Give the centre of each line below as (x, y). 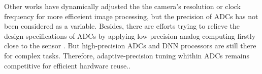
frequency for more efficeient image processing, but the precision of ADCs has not (131, 16)
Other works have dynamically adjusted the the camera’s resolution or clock (122, 6)
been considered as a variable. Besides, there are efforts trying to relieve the (122, 26)
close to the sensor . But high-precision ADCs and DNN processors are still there (130, 46)
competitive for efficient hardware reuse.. (68, 65)
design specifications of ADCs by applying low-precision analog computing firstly (130, 35)
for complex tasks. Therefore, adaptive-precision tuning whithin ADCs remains (127, 55)
